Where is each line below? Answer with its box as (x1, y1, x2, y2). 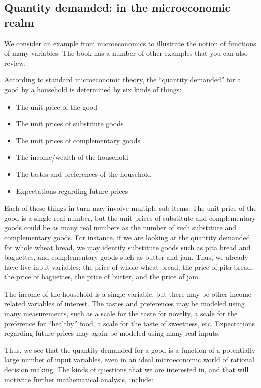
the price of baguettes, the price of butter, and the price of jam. (4, 271, 200, 282)
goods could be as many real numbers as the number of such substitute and (4, 222, 237, 233)
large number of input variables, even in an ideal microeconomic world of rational (4, 354, 254, 365)
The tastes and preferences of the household (16, 168, 151, 179)
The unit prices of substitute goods (16, 118, 124, 129)
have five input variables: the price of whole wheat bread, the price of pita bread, (4, 261, 253, 272)
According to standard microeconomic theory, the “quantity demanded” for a (4, 74, 241, 85)
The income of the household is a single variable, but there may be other (4, 288, 228, 299)
